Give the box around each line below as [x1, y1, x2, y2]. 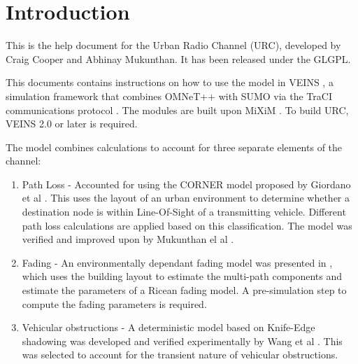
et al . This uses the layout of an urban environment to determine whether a [22, 190, 350, 205]
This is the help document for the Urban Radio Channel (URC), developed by [6, 38, 341, 52]
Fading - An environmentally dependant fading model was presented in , [22, 255, 333, 269]
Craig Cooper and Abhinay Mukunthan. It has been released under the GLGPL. [6, 51, 351, 66]
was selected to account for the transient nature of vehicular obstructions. [22, 347, 338, 362]
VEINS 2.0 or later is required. [6, 116, 138, 131]
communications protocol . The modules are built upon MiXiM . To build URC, [6, 102, 349, 117]
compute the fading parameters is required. [22, 296, 207, 311]
